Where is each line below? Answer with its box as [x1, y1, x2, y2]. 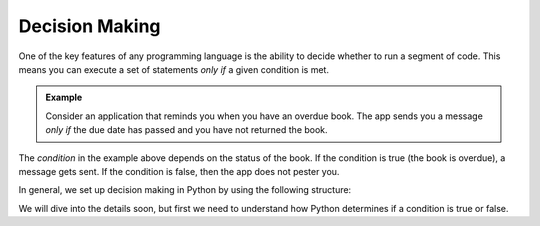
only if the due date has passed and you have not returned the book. [45, 124, 329, 136]
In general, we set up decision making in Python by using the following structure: [18, 184, 352, 196]
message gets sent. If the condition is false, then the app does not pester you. [18, 165, 340, 177]
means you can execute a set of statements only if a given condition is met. [18, 63, 330, 75]
